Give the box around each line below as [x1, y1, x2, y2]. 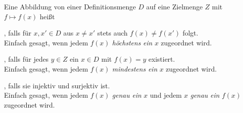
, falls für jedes [4, 54, 49, 64]
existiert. [148, 54, 175, 64]
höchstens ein [112, 37, 152, 47]
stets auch [97, 28, 128, 38]
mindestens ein [112, 63, 157, 74]
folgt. [182, 28, 198, 38]
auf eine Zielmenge [146, 1, 203, 11]
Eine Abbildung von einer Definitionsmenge [4, 1, 136, 11]
